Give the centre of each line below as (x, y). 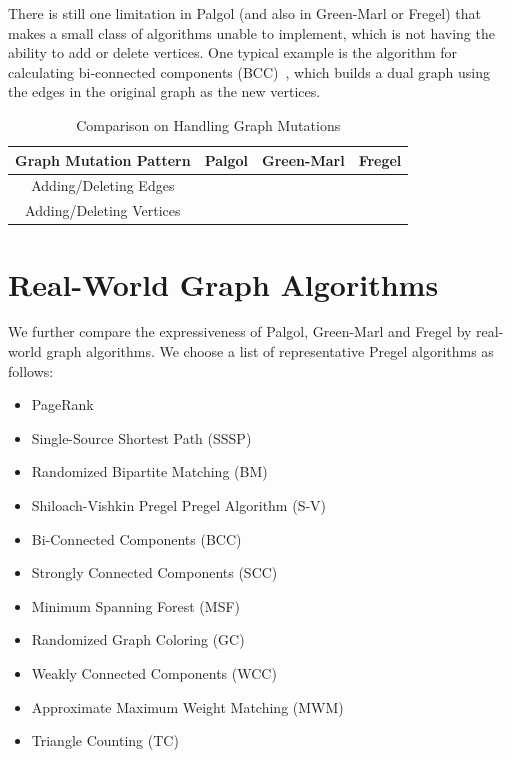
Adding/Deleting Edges (103, 185)
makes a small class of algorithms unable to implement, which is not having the (251, 32)
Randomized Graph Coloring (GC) (138, 639)
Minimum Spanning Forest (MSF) (136, 605)
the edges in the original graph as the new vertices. (164, 91)
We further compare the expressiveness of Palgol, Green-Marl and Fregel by (240, 331)
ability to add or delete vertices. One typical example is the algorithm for (233, 52)
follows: (31, 370)
